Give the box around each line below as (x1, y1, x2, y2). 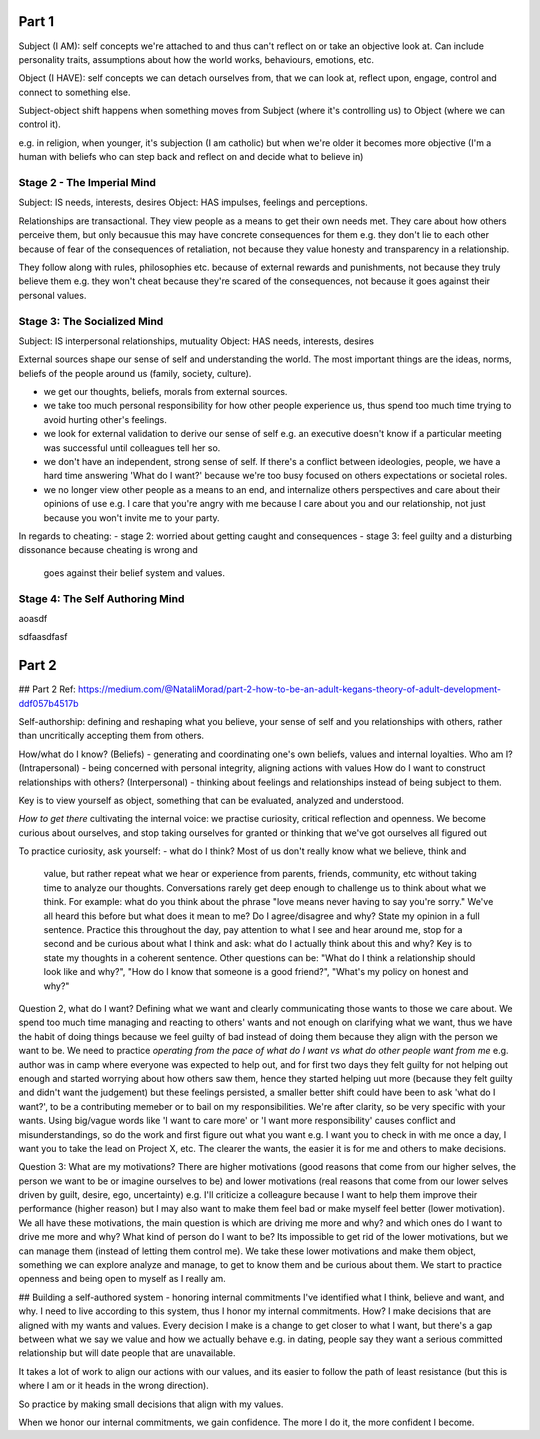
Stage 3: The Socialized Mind (18, 314, 164, 328)
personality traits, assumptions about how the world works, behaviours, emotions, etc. (18, 53, 375, 65)
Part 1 (18, 13, 55, 30)
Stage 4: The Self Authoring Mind (18, 591, 185, 605)
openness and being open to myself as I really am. (18, 1273, 227, 1285)
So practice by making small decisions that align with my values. (18, 1398, 284, 1410)
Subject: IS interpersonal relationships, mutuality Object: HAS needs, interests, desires (18, 335, 375, 347)
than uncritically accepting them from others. (18, 730, 205, 742)
